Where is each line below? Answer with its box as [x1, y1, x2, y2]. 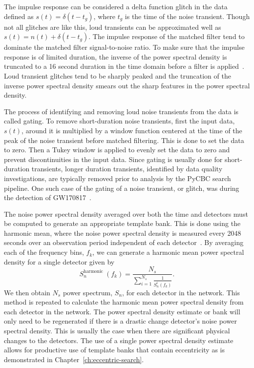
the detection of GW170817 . [4, 192, 92, 203]
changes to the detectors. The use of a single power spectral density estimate [4, 335, 233, 345]
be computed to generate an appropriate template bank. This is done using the [4, 218, 241, 228]
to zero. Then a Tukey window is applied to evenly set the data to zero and [4, 144, 230, 155]
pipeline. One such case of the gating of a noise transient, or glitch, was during [4, 183, 239, 193]
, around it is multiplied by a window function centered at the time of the [21, 125, 242, 135]
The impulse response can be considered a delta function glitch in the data [4, 1, 228, 11]
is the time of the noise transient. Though [125, 11, 250, 21]
